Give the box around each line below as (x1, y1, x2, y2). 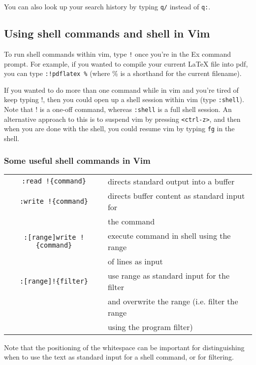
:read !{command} (22, 177, 86, 185)
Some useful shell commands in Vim (4, 154, 151, 166)
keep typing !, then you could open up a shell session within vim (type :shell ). (4, 94, 244, 105)
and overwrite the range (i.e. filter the (107, 295, 238, 307)
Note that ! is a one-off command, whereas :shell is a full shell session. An (4, 104, 232, 114)
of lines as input (107, 255, 163, 267)
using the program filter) (107, 321, 193, 332)
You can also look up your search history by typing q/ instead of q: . (4, 1, 211, 11)
